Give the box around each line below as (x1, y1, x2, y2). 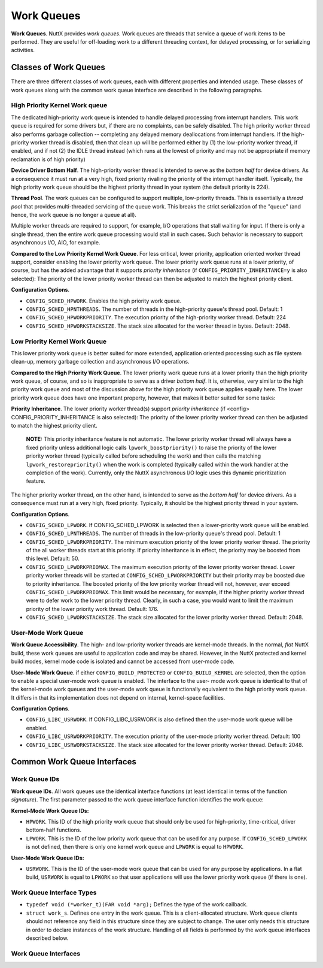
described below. (26, 934, 69, 942)
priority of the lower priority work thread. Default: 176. (26, 605, 159, 612)
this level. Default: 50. (26, 555, 80, 562)
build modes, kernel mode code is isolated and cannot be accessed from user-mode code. (11, 658, 234, 665)
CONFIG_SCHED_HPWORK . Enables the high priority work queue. (26, 297, 182, 304)
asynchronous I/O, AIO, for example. (11, 239, 100, 246)
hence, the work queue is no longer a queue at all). (11, 211, 137, 219)
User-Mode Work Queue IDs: (11, 854, 84, 861)
